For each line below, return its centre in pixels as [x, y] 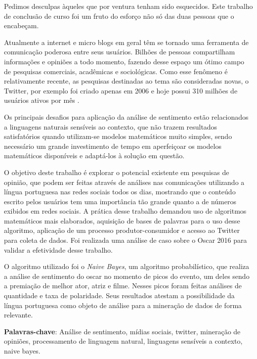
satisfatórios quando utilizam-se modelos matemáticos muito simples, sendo [118, 136]
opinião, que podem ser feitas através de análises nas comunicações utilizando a [124, 182]
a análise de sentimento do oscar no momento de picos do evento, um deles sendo [127, 276]
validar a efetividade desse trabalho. [58, 249]
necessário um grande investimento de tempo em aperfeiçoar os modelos [113, 146]
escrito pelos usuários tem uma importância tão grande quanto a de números [120, 201]
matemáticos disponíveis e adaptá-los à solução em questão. [94, 156]
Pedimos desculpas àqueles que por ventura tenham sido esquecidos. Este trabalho [128, 6]
